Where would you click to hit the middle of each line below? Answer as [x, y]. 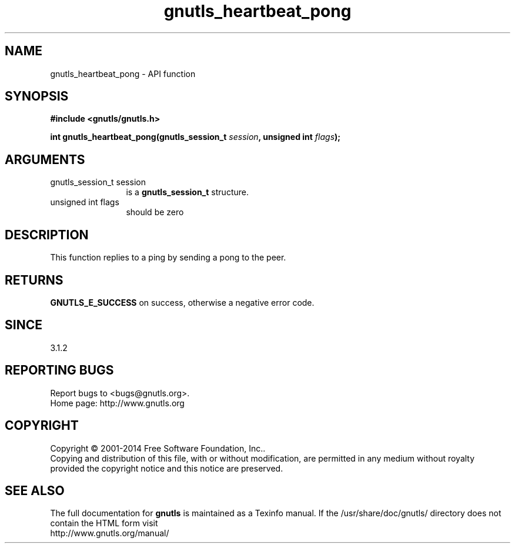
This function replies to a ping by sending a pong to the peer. [168, 258]
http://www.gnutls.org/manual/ [110, 533]
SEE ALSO [35, 490]
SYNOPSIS [37, 96]
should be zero [155, 212]
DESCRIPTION [47, 235]
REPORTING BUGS [59, 370]
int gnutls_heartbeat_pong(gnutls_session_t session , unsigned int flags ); [195, 137]
